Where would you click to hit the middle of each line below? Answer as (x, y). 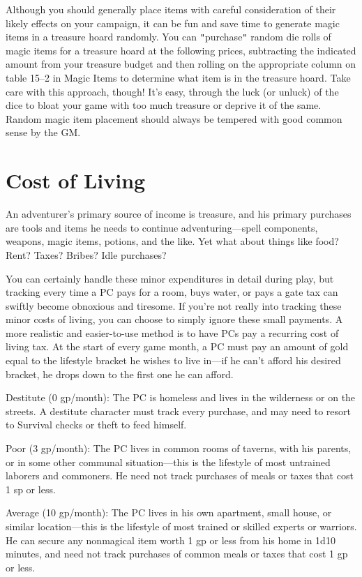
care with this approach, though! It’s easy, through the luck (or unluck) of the (172, 91)
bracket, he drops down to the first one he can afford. (120, 374)
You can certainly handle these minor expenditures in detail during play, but (170, 278)
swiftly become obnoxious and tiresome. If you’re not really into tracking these (174, 305)
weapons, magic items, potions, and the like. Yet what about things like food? (172, 241)
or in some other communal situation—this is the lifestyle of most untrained (168, 462)
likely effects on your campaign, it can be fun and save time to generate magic (173, 23)
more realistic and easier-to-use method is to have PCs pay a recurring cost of (172, 332)
